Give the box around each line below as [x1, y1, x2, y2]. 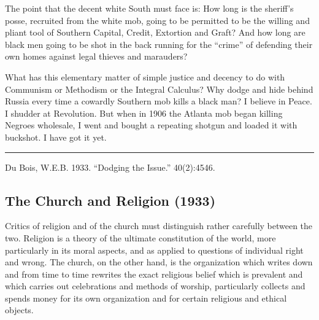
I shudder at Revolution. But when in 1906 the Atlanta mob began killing [5, 106, 283, 119]
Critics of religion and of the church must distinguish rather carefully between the [5, 219, 313, 232]
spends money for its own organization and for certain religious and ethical [5, 291, 287, 304]
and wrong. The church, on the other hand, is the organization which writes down [5, 256, 313, 268]
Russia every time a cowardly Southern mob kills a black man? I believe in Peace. [5, 95, 312, 107]
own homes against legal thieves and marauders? [5, 50, 188, 63]
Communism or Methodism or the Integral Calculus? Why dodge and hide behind [5, 82, 313, 95]
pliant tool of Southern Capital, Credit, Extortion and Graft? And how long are [5, 26, 306, 39]
